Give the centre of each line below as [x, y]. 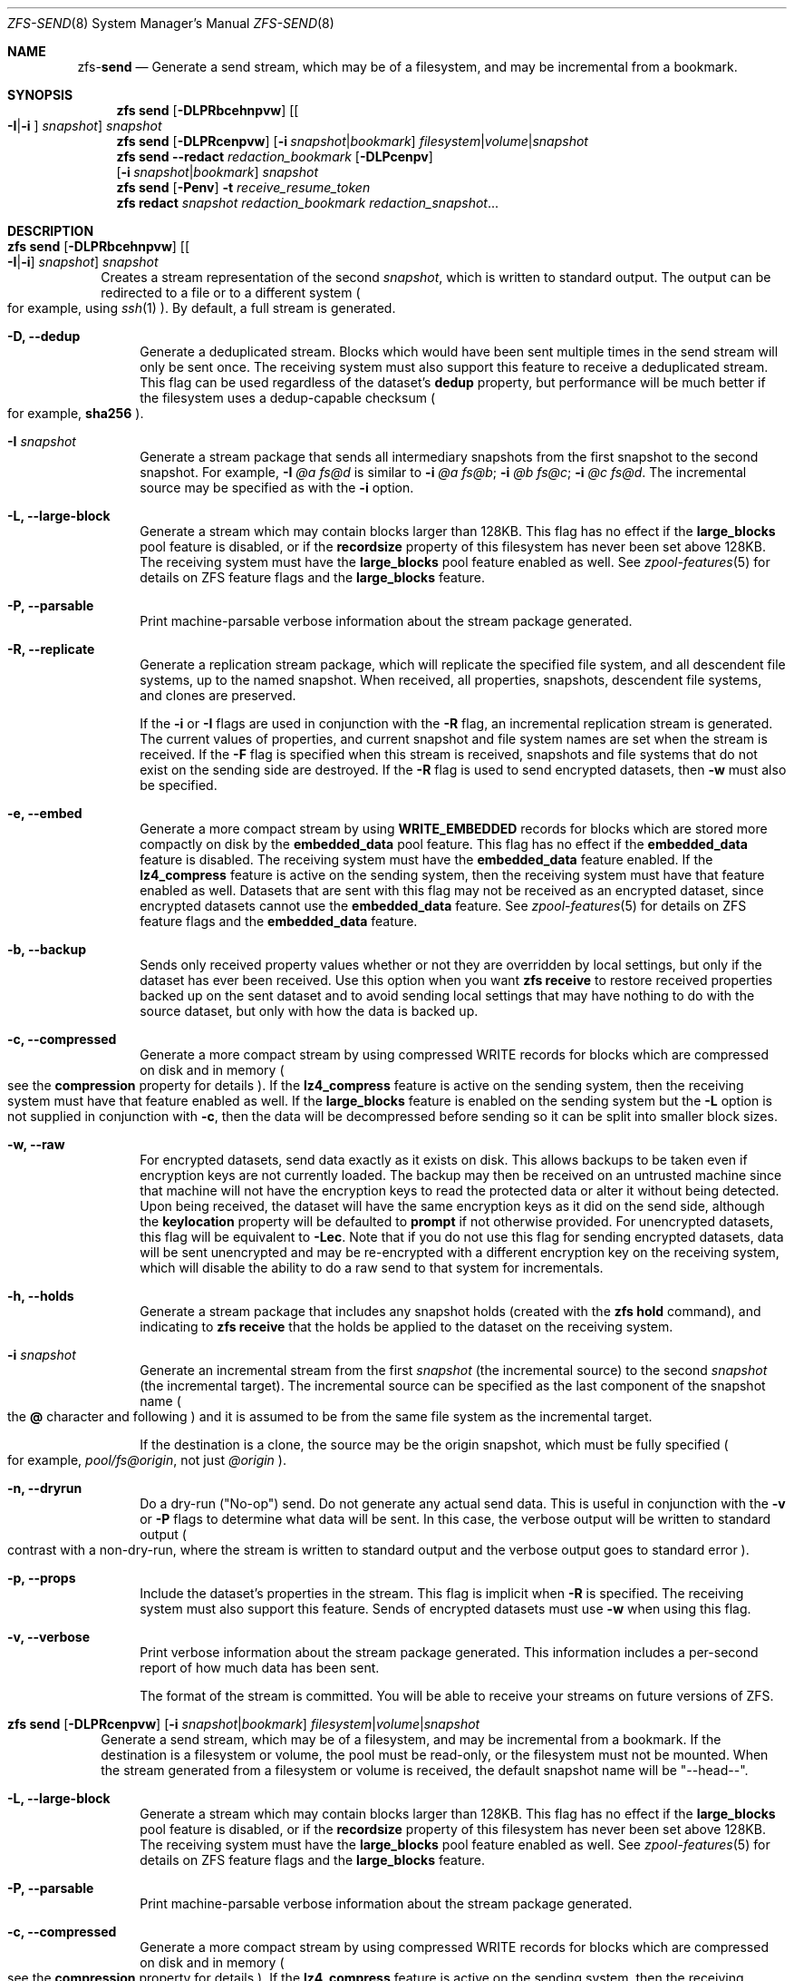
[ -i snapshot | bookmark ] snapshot [217, 172]
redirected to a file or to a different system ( [231, 293]
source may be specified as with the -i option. [277, 488]
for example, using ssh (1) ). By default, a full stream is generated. [202, 308]
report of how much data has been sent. [260, 1668]
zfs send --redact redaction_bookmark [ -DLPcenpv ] [275, 156]
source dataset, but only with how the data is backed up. [309, 1011]
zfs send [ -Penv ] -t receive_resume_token [243, 187]
